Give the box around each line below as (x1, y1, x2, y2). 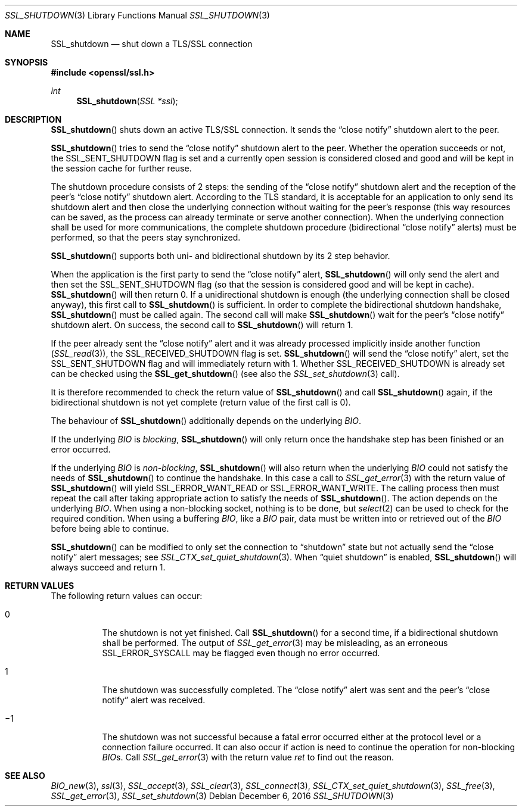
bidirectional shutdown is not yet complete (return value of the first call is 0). (51, 397, 351, 407)
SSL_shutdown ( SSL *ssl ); (76, 96, 178, 106)
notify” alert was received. (102, 695, 206, 705)
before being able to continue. (51, 523, 169, 534)
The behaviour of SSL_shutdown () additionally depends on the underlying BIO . (51, 416, 362, 426)
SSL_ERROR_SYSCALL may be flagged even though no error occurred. (102, 648, 380, 658)
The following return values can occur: (51, 591, 203, 601)
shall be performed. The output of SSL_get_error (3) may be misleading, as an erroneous (102, 638, 448, 648)
